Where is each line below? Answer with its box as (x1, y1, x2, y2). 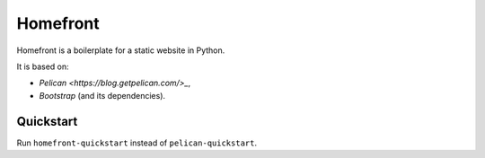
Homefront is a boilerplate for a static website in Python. (16, 45, 225, 56)
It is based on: (16, 61, 69, 72)
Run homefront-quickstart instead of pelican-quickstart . (16, 137, 258, 148)
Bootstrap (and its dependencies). (39, 90, 166, 101)
